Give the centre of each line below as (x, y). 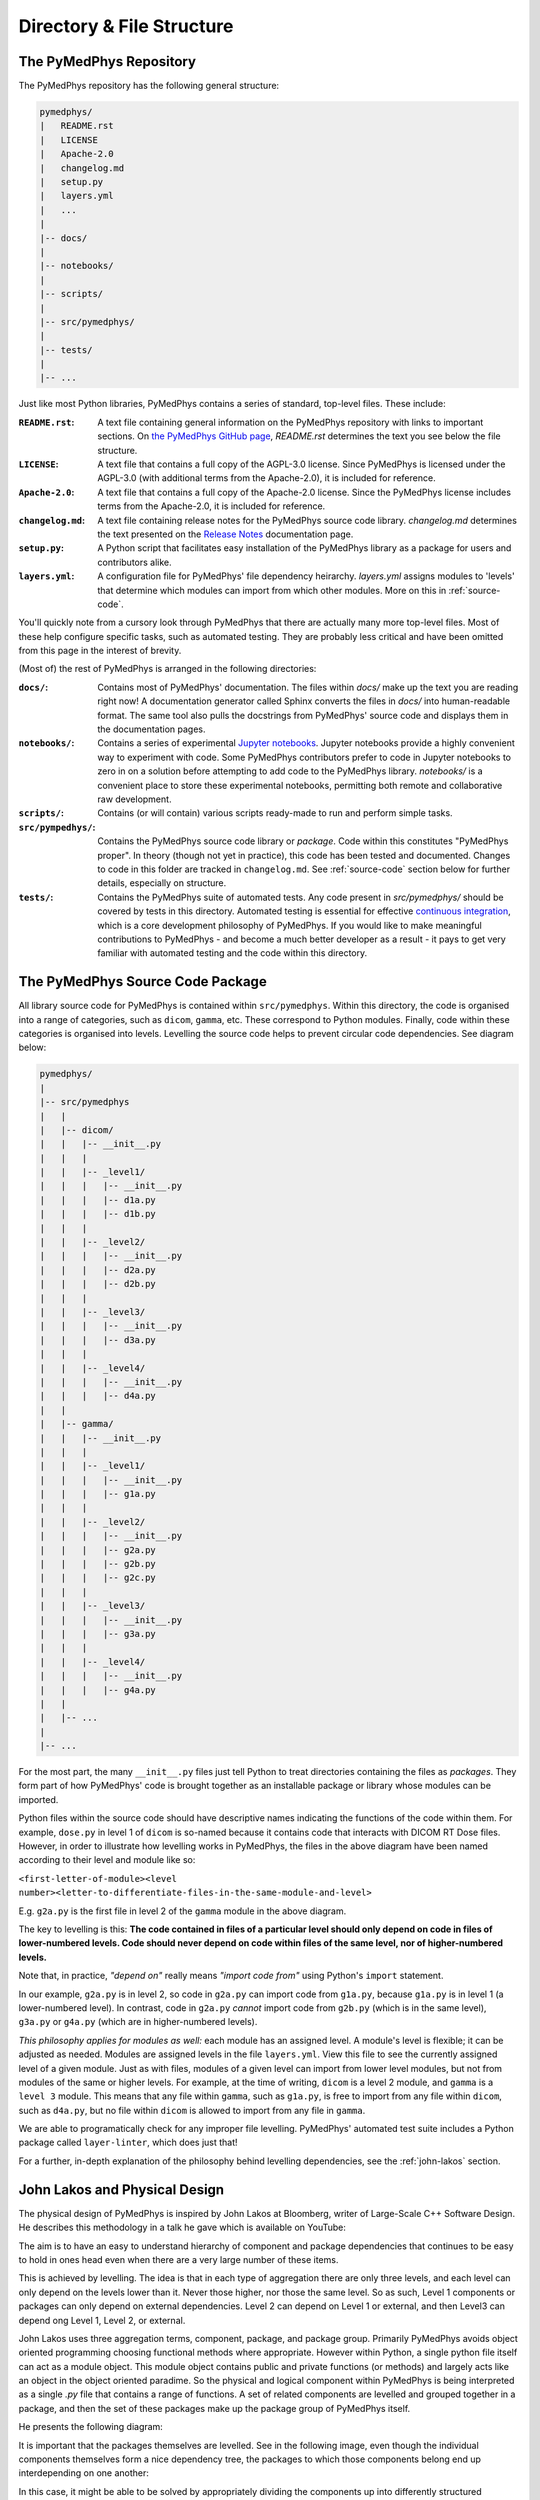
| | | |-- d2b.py (98, 1284)
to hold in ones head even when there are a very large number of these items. (178, 2259)
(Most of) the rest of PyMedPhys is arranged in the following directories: (167, 669)
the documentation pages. (151, 729)
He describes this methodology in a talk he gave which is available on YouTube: (182, 2227)
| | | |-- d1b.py (98, 1214)
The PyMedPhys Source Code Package (142, 981)
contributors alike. (134, 562)
